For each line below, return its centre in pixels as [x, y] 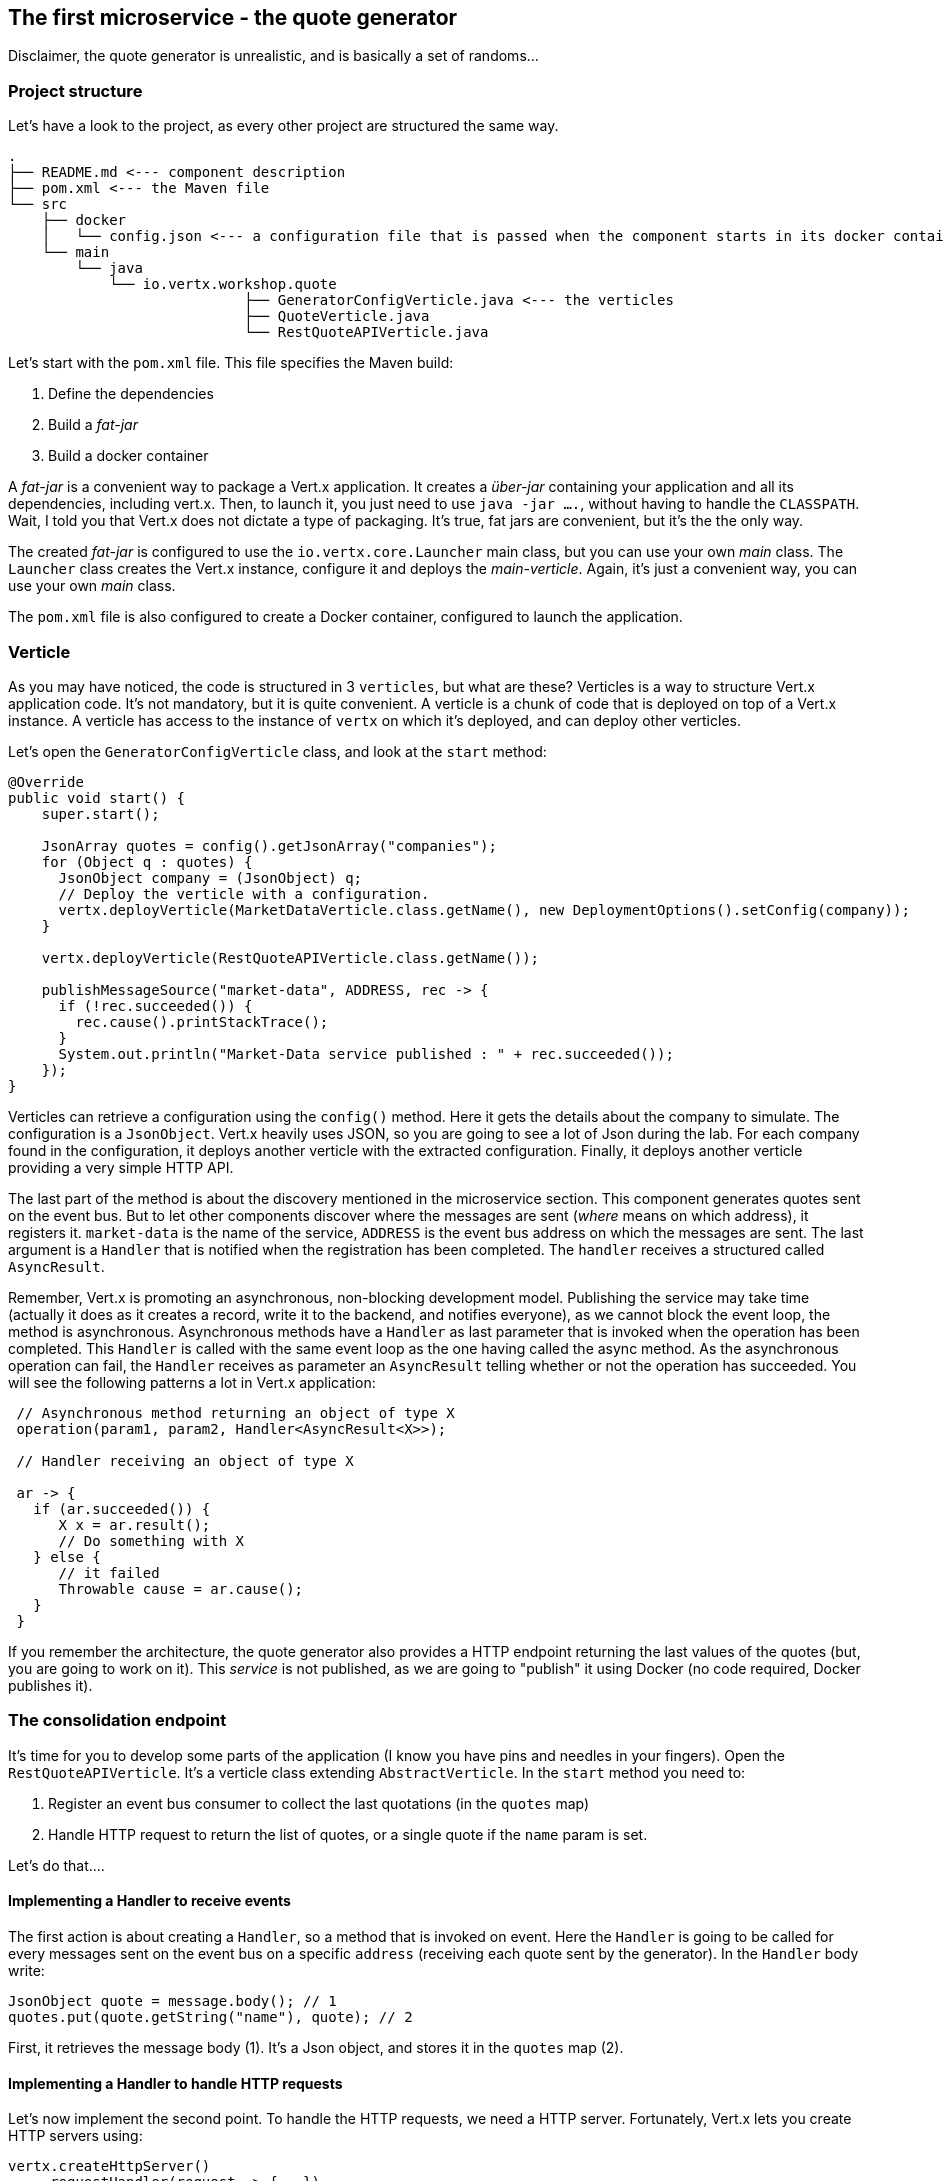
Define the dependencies [131, 394]
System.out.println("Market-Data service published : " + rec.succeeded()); [366, 1053]
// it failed [109, 1572]
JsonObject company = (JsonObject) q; [210, 877]
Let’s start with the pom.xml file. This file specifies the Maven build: [231, 363]
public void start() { [97, 797]
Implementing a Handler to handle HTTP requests [175, 2083]
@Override [46, 781]
